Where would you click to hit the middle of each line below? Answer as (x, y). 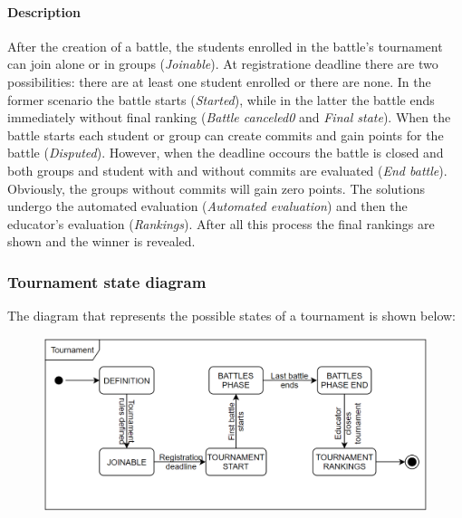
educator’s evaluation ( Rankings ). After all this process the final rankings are (221, 223)
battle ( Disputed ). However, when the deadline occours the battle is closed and (226, 153)
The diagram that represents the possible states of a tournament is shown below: (232, 316)
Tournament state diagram (107, 281)
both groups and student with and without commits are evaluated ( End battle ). (227, 170)
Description (44, 11)
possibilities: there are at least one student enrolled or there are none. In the (219, 81)
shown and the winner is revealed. (101, 241)
